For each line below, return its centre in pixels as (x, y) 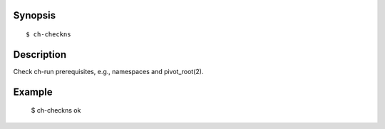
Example (33, 92)
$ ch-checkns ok (56, 110)
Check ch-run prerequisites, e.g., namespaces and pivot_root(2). (108, 71)
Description (40, 55)
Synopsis (35, 15)
